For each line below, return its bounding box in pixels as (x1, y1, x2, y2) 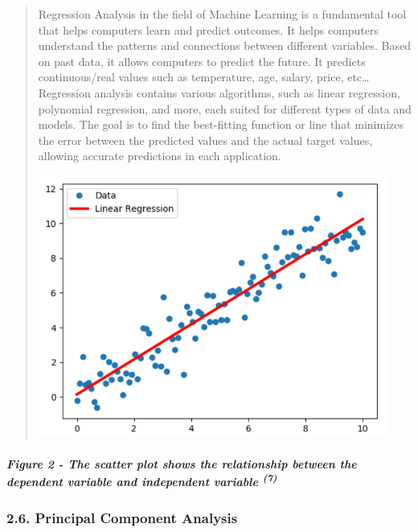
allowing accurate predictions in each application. (38, 147, 281, 164)
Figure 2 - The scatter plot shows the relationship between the (6, 455, 357, 472)
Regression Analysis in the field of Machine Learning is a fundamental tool (38, 6, 407, 22)
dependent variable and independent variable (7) (6, 471, 277, 489)
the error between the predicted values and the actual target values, (38, 131, 373, 148)
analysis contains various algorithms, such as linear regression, (94, 84, 400, 101)
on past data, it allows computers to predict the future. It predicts (38, 52, 366, 69)
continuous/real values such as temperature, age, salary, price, (38, 68, 344, 85)
